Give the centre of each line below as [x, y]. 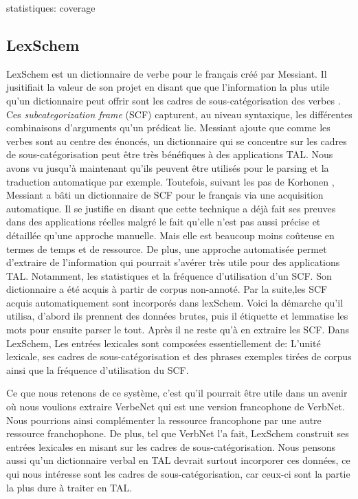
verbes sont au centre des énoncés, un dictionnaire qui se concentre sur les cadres [177, 141]
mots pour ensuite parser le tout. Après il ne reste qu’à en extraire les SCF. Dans [178, 330]
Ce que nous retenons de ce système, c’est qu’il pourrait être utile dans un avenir [177, 393]
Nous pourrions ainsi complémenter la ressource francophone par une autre [164, 420]
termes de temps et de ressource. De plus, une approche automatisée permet [167, 248]
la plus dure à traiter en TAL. [69, 487]
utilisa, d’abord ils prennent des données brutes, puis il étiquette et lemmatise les [177, 316]
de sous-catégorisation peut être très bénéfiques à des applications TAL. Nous [170, 154]
